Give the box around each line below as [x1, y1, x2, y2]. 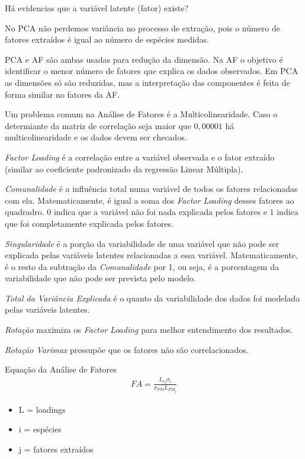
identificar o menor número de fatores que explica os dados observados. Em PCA [5, 65, 298, 77]
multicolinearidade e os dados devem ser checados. [5, 131, 187, 143]
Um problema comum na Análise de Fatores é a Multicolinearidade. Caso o [5, 108, 278, 120]
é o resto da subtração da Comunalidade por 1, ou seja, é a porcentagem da [5, 260, 279, 272]
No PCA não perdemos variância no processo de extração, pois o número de [5, 21, 280, 34]
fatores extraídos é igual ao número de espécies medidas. [5, 33, 210, 46]
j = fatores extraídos [18, 442, 94, 455]
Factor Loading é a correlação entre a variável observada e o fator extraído [5, 150, 275, 163]
